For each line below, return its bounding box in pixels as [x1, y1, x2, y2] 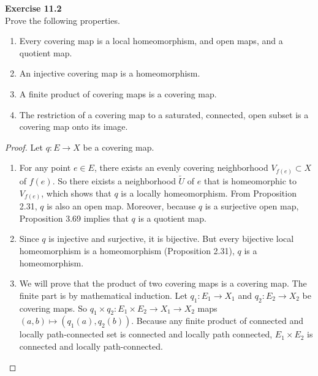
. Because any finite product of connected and [131, 314, 303, 327]
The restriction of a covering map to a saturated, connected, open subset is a [19, 108, 309, 121]
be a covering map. [83, 140, 154, 153]
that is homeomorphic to [203, 175, 297, 187]
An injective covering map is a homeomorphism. [19, 67, 200, 80]
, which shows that [41, 186, 112, 199]
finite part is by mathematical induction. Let [19, 288, 187, 301]
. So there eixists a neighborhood [52, 175, 176, 187]
